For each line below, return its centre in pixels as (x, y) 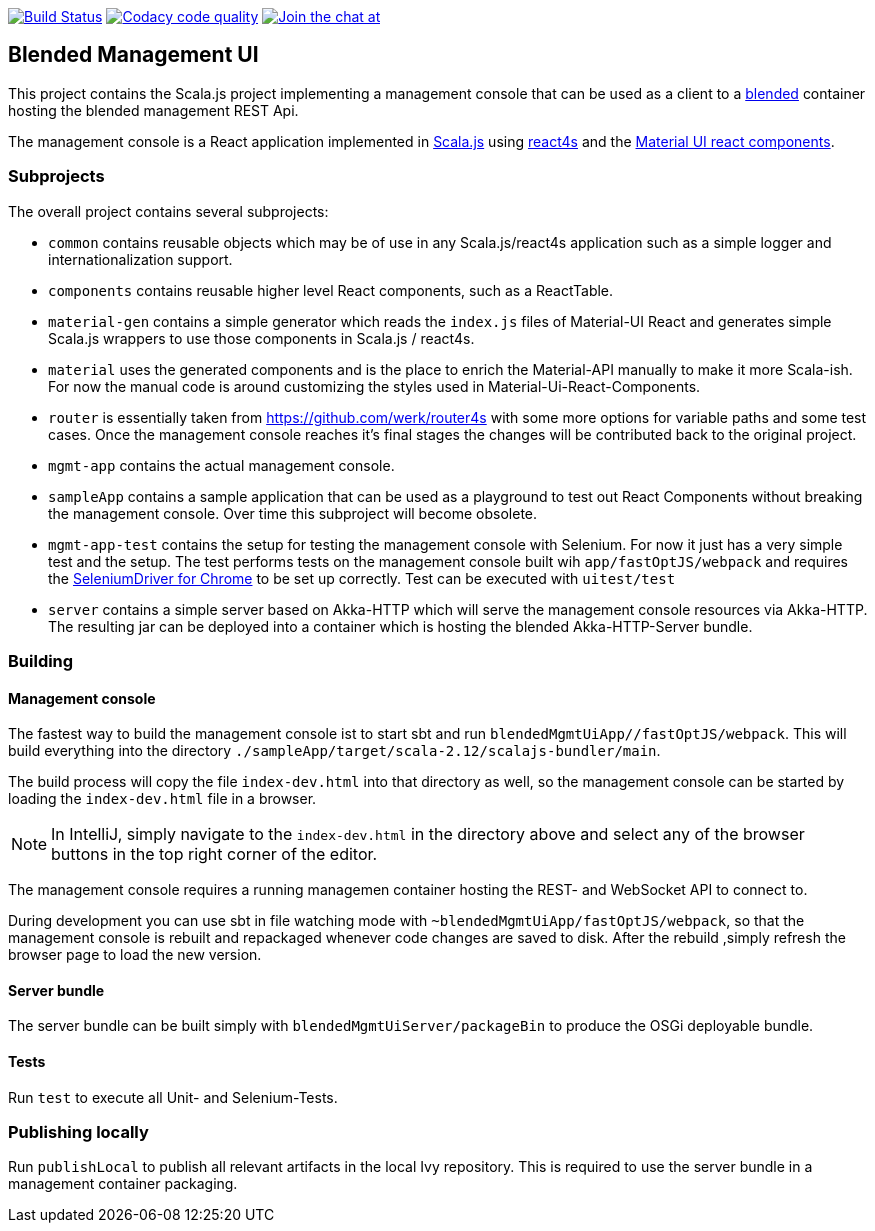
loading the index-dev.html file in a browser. (162, 799)
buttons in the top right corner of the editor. (214, 854)
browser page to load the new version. (135, 955)
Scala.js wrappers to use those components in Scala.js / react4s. (261, 338)
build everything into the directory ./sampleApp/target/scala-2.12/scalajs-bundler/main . (334, 751)
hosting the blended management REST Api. (153, 110)
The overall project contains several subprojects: (168, 211)
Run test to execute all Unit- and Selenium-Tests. (173, 1097)
